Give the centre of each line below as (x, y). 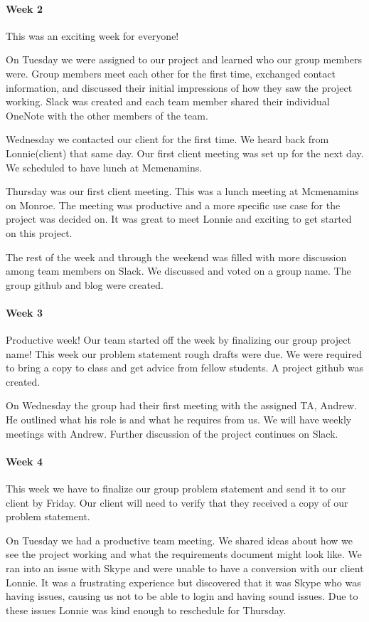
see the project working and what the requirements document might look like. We (184, 554)
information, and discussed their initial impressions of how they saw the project (179, 87)
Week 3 (24, 312)
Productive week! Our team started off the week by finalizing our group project (178, 340)
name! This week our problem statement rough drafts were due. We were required (184, 353)
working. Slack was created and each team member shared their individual (168, 101)
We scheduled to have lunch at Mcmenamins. (104, 167)
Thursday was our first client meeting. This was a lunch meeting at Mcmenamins (182, 191)
